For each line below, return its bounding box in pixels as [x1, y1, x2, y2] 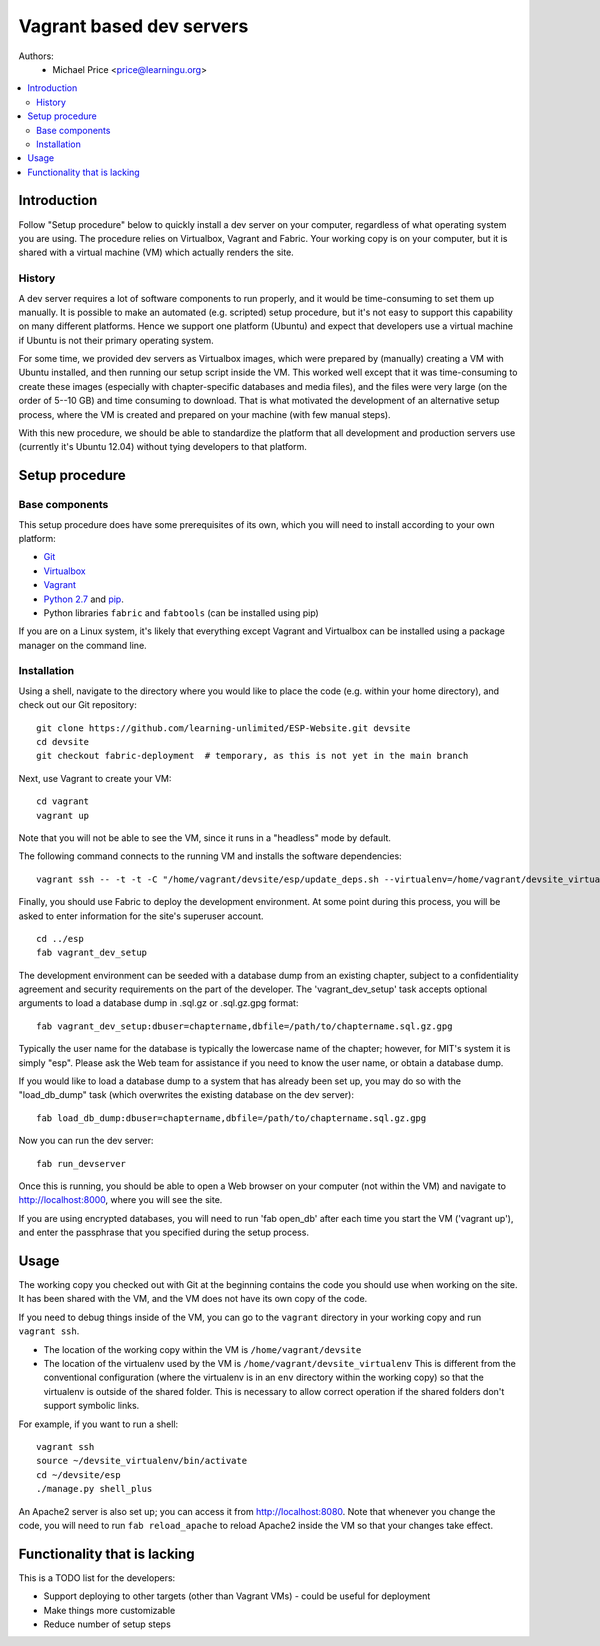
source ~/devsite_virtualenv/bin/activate [36, 1455, 248, 1467]
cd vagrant [36, 796, 90, 807]
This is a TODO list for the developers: [18, 1571, 176, 1584]
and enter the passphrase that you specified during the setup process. [18, 1226, 310, 1239]
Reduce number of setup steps [43, 1618, 172, 1630]
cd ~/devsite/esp [36, 1469, 121, 1480]
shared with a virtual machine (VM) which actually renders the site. [18, 246, 294, 259]
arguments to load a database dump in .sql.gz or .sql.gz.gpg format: [18, 997, 299, 1009]
